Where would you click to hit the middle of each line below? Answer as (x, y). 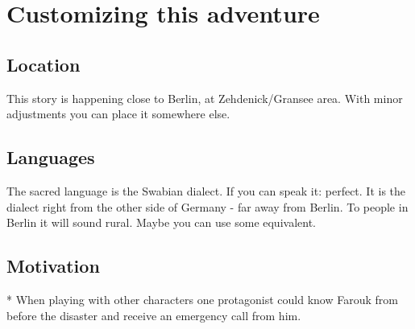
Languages (51, 157)
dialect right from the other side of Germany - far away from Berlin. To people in (207, 206)
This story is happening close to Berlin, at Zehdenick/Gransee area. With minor (205, 98)
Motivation (53, 266)
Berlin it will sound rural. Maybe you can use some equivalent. (161, 222)
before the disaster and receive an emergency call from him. (154, 315)
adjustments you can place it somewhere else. (118, 114)
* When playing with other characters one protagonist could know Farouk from (202, 299)
